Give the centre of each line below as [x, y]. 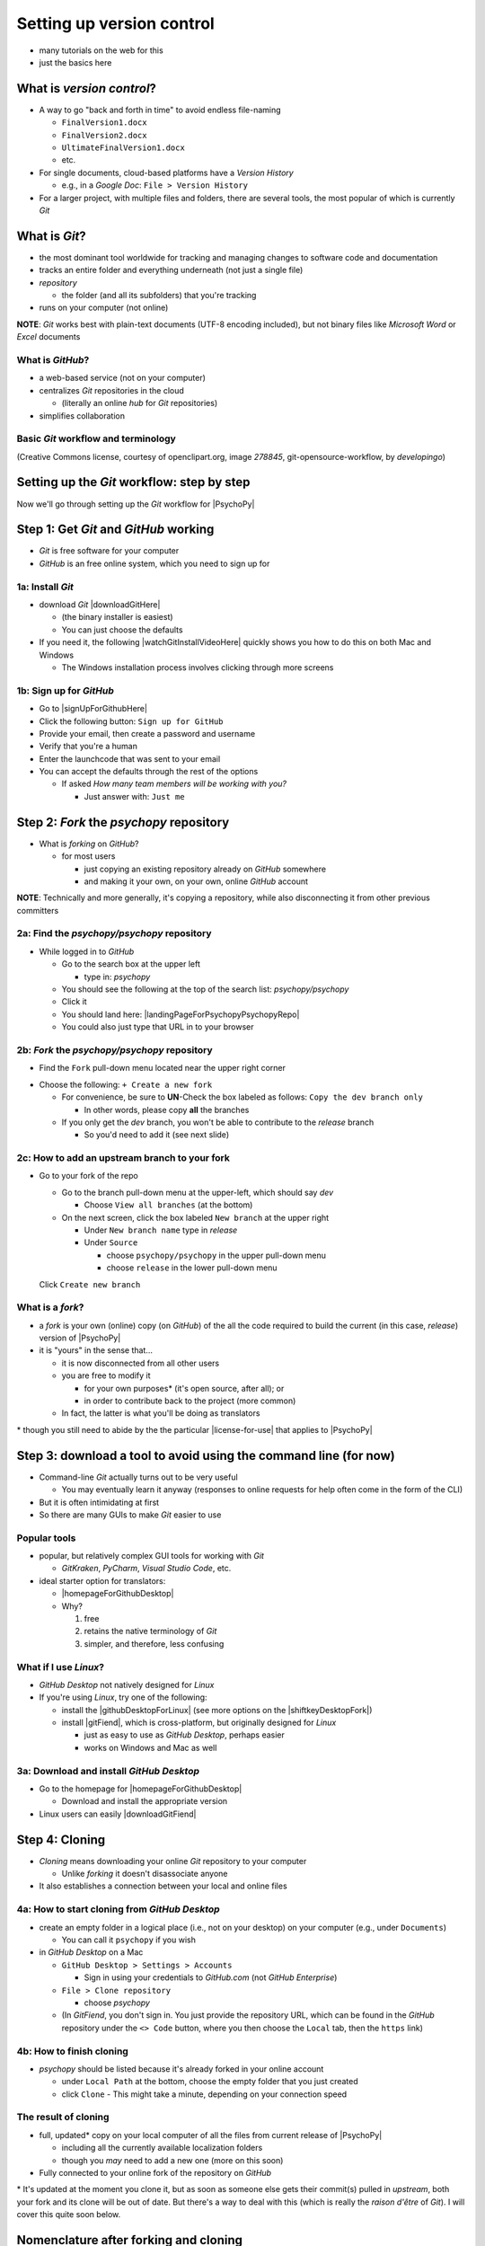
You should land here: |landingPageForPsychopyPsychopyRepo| [181, 1014]
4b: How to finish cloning [73, 2051]
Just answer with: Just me [134, 796]
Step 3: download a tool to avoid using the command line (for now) [206, 1455]
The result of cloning [63, 2118]
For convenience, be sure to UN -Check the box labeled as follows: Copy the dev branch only [242, 1097]
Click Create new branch [90, 1284]
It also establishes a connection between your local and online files [163, 1886]
